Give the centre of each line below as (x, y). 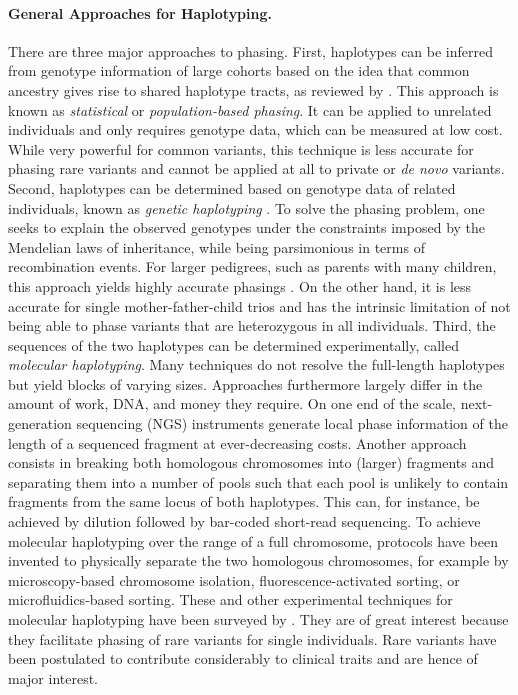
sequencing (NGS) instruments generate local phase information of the (292, 423)
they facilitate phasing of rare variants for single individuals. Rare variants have (252, 638)
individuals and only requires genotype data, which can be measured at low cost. (255, 129)
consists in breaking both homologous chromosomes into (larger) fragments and (251, 462)
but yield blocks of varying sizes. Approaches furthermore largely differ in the (245, 383)
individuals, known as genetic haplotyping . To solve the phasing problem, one (246, 207)
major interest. (53, 677)
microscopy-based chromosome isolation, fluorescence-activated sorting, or (234, 579)
